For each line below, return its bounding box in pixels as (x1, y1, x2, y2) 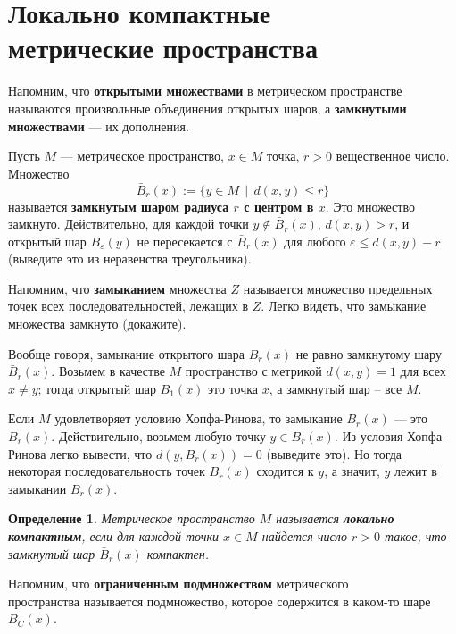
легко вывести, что (50, 444, 153, 463)
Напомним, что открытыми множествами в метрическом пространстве (8, 81, 402, 100)
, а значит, (324, 462, 380, 480)
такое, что (384, 527, 447, 545)
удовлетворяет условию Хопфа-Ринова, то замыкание (54, 409, 343, 428)
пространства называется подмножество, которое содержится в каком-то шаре (8, 591, 431, 610)
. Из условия (334, 427, 403, 446)
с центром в (244, 196, 314, 215)
